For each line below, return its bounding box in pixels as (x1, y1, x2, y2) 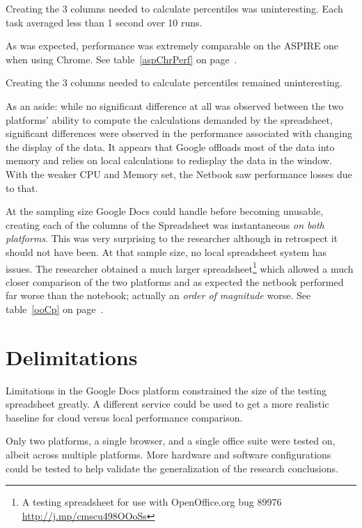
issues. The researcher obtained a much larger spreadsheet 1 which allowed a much (6, 259, 354, 275)
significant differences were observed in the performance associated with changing (6, 126, 352, 141)
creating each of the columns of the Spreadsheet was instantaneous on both (6, 217, 324, 232)
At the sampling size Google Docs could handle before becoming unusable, (6, 204, 324, 218)
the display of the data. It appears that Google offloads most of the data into (6, 139, 335, 154)
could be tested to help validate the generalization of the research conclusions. (6, 461, 338, 475)
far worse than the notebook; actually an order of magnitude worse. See (6, 288, 311, 303)
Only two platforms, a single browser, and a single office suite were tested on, (6, 433, 336, 448)
